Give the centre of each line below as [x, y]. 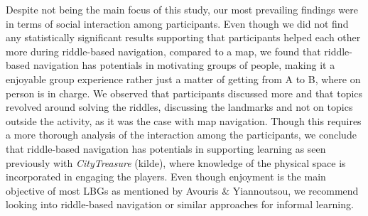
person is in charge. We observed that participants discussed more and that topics [184, 93]
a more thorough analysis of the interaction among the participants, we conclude [181, 135]
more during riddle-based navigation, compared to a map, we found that [163, 51]
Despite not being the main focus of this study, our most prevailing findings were [182, 9]
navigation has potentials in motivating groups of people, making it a [184, 65]
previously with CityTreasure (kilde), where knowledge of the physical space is [176, 162]
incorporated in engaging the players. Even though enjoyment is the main [166, 177]
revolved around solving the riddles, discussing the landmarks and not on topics [179, 107]
